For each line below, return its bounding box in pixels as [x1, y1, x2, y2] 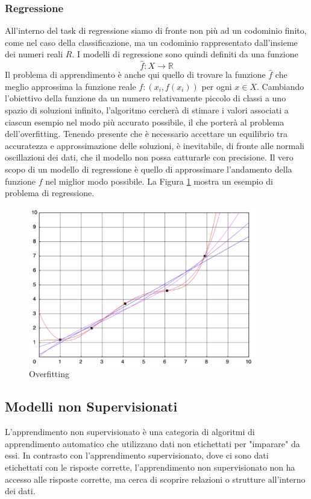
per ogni [201, 80, 232, 92]
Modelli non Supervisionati [5, 397, 178, 416]
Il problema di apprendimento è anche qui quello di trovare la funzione [5, 68, 266, 81]
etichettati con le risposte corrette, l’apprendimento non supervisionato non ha [5, 461, 295, 474]
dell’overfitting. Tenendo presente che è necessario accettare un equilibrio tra [5, 127, 288, 140]
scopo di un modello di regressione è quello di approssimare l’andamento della [5, 162, 292, 175]
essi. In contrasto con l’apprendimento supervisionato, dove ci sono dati [5, 449, 269, 462]
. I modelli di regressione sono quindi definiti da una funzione [72, 48, 298, 60]
